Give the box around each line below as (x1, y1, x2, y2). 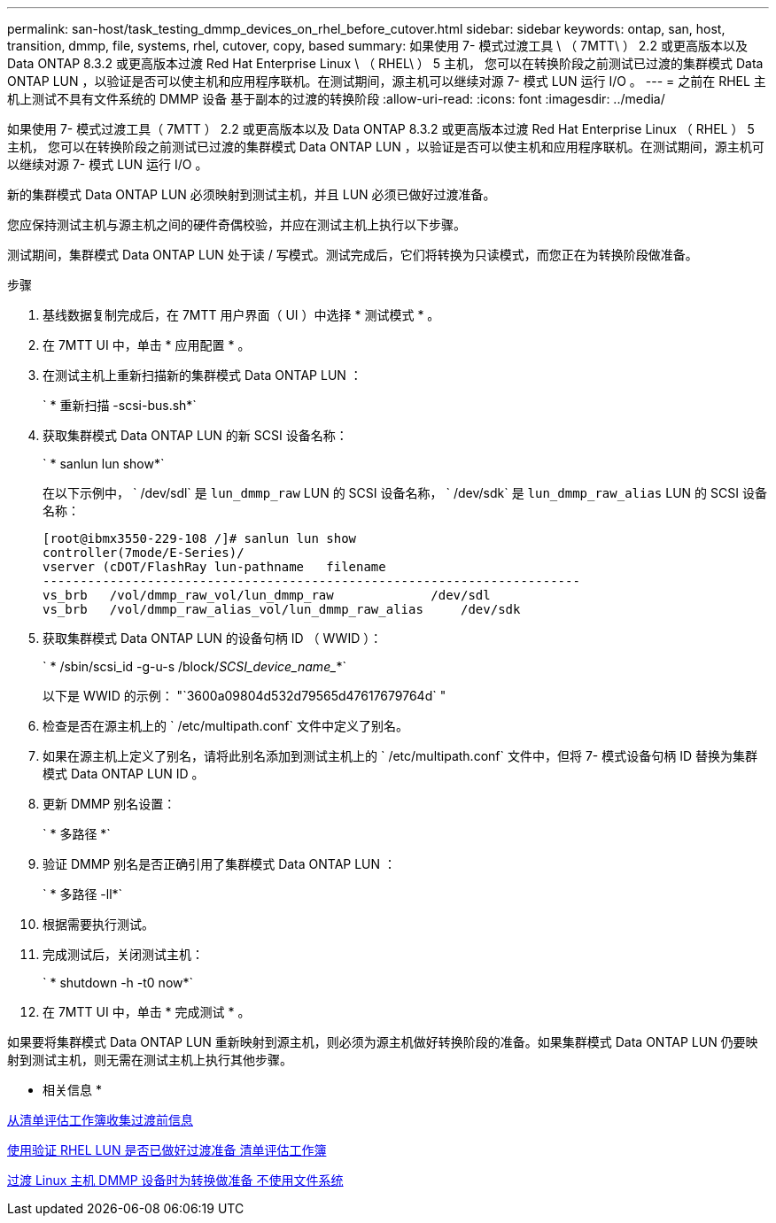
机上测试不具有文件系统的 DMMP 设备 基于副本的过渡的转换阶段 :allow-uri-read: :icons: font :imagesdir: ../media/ (7, 91, 665, 106)
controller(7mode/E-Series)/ (43, 546, 244, 560)
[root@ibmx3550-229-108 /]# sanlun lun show (43, 531, 357, 546)
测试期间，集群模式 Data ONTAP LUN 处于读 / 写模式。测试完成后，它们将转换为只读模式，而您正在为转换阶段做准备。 (7, 247, 698, 262)
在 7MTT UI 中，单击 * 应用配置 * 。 (43, 337, 251, 352)
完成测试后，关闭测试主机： (43, 947, 204, 962)
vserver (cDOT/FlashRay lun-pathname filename (43, 560, 386, 574)
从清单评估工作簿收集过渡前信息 (7, 1112, 193, 1127)
